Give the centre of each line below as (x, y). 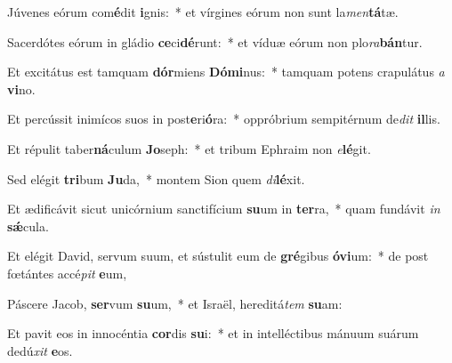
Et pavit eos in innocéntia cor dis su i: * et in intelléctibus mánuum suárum (213, 333)
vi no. (21, 89)
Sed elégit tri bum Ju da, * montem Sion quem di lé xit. (156, 178)
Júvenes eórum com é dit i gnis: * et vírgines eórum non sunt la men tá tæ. (203, 12)
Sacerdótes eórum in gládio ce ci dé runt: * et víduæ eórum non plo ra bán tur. (215, 41)
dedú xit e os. (40, 350)
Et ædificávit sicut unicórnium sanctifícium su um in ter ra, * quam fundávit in (224, 209)
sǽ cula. (28, 226)
